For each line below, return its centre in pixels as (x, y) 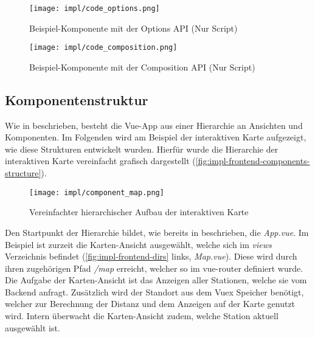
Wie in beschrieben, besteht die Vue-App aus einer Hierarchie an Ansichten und (154, 125)
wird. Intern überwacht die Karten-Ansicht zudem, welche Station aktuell (142, 316)
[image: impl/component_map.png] (97, 192)
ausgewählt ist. (33, 327)
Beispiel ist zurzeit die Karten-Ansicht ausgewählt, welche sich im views (138, 244)
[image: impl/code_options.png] (95, 9)
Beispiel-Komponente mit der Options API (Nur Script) (133, 28)
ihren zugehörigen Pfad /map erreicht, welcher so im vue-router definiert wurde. (154, 268)
